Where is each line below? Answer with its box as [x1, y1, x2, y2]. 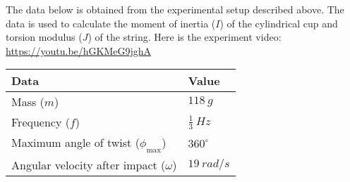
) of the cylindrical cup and [219, 15, 338, 30]
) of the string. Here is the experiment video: [87, 30, 282, 44]
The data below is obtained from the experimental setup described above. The [6, 2, 344, 16]
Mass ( [11, 93, 44, 110]
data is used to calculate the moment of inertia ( [6, 15, 216, 30]
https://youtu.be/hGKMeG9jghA [6, 43, 152, 58]
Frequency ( [11, 114, 70, 131]
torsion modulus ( [6, 30, 83, 44]
